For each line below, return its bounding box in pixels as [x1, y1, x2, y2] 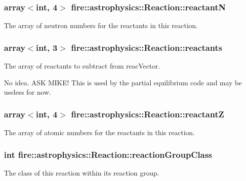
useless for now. [4, 87, 51, 97]
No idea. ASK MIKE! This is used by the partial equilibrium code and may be [4, 77, 242, 87]
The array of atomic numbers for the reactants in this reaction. [4, 127, 195, 138]
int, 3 [36, 41, 58, 53]
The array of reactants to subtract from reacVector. [4, 61, 160, 71]
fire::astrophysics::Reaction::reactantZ [71, 108, 224, 120]
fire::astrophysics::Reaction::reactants [71, 41, 222, 53]
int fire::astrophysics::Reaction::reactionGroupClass [4, 148, 212, 160]
